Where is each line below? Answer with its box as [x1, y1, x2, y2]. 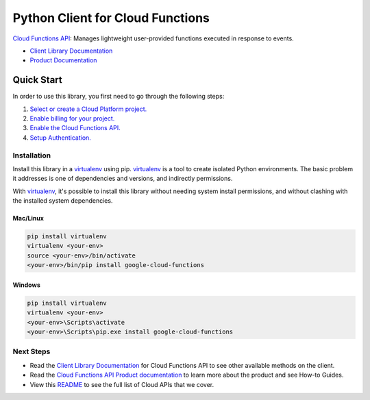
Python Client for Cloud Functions [12, 10, 210, 25]
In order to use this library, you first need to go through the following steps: [12, 92, 225, 101]
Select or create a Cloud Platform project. [29, 105, 147, 113]
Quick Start [12, 74, 62, 86]
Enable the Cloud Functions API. [29, 124, 121, 132]
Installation [12, 151, 51, 160]
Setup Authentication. [29, 134, 92, 142]
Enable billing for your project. [29, 114, 115, 123]
